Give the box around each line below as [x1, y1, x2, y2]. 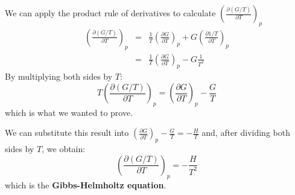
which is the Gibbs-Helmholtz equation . [5, 178, 167, 191]
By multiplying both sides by [5, 70, 113, 83]
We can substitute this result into [5, 126, 129, 139]
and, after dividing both [201, 126, 290, 139]
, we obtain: [42, 142, 86, 155]
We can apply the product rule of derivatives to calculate [5, 7, 216, 19]
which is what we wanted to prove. [5, 106, 133, 118]
